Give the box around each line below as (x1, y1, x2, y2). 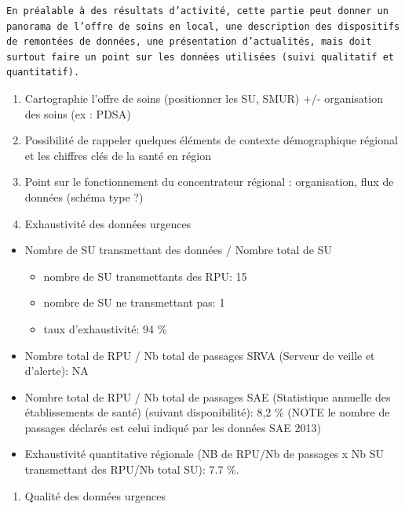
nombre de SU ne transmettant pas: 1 (43, 294, 225, 311)
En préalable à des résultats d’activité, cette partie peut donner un (6, 5, 389, 16)
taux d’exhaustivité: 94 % (43, 320, 167, 336)
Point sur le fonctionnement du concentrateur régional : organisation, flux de (24, 173, 394, 190)
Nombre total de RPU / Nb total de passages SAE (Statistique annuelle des (24, 388, 391, 405)
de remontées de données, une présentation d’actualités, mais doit (6, 36, 372, 48)
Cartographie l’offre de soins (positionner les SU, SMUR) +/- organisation (24, 89, 383, 106)
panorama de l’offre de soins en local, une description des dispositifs (6, 20, 400, 32)
